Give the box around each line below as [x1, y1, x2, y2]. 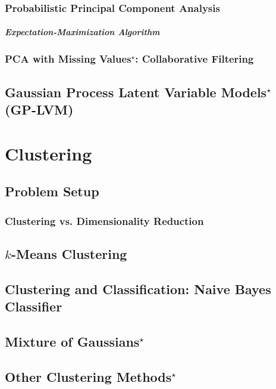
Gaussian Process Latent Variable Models [5, 82, 267, 101]
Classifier [5, 297, 62, 316]
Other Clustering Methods [5, 367, 172, 385]
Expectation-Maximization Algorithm [5, 26, 160, 38]
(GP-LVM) [5, 100, 74, 119]
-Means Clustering [11, 244, 127, 263]
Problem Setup [5, 182, 99, 200]
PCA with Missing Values [5, 51, 131, 66]
